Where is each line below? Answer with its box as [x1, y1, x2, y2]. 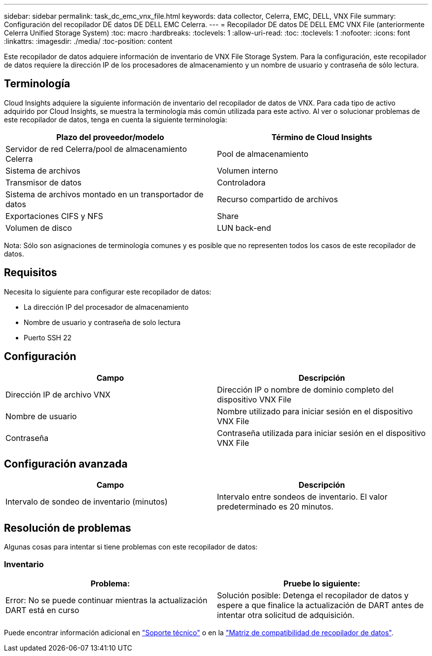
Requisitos [4, 266, 57, 279]
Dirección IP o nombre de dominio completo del [217, 384, 394, 395]
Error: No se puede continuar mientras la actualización [5, 595, 208, 605]
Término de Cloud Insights [271, 132, 372, 142]
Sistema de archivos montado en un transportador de [5, 189, 204, 199]
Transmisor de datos [5, 177, 82, 187]
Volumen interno [217, 165, 278, 176]
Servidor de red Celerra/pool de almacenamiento [5, 144, 187, 154]
